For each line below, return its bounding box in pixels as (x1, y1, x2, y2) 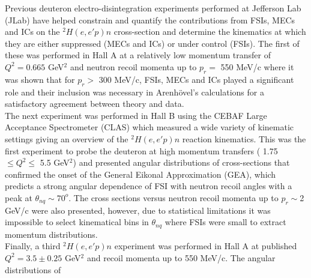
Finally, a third (5, 240, 61, 252)
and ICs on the (5, 25, 60, 38)
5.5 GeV (40, 156, 70, 169)
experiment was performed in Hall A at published (114, 240, 297, 252)
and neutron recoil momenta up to (70, 60, 197, 73)
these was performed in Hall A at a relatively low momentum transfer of (5, 49, 271, 61)
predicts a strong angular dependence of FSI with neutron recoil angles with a (5, 180, 292, 192)
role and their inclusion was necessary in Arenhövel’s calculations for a (5, 85, 264, 98)
